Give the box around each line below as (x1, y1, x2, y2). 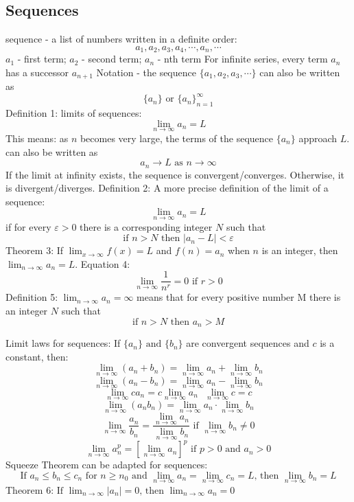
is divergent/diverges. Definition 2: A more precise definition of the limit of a (5, 181, 329, 195)
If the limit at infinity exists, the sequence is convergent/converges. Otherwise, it (5, 167, 345, 181)
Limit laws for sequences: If (5, 336, 121, 350)
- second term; (82, 52, 142, 66)
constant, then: (5, 349, 69, 363)
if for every (5, 219, 51, 233)
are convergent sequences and (186, 336, 309, 350)
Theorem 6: (5, 482, 54, 497)
